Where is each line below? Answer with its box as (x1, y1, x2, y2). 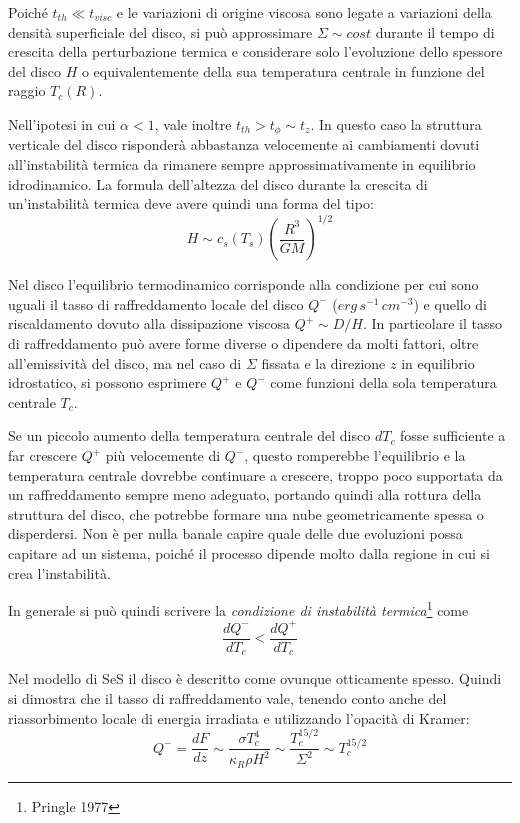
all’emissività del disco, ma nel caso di (8, 352, 242, 373)
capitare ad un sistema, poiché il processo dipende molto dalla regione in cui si (8, 543, 490, 564)
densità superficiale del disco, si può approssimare (8, 21, 313, 42)
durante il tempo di (375, 21, 495, 42)
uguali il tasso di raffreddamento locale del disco (8, 293, 304, 314)
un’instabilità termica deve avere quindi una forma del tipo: (8, 193, 374, 214)
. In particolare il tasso (362, 313, 502, 334)
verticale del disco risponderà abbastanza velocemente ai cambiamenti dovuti (8, 134, 480, 155)
